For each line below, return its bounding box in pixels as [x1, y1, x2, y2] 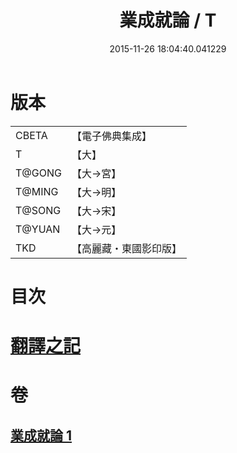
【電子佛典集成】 [71, 129, 152, 143]
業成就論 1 [10, 427, 73, 444]
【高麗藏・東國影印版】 [71, 241, 182, 255]
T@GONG [15, 166, 62, 180]
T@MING [15, 184, 59, 198]
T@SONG [15, 203, 62, 217]
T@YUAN [15, 222, 61, 236]
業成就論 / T [119, 9, 217, 32]
